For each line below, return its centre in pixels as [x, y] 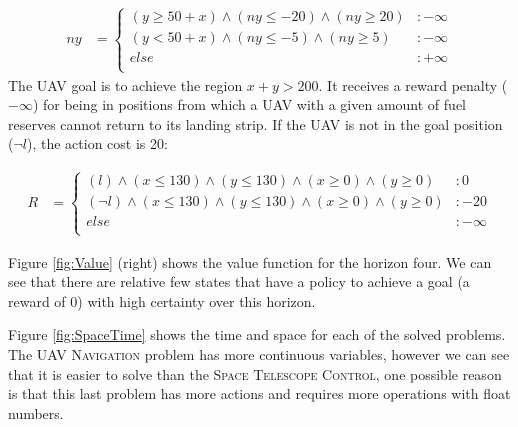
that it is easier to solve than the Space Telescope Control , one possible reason [255, 373]
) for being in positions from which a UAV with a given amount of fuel [249, 104]
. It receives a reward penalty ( [413, 84]
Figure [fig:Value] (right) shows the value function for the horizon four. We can [250, 261]
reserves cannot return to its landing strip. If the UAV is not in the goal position [255, 123]
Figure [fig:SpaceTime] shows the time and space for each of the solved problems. [257, 334]
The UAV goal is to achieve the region [125, 84]
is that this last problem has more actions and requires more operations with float [259, 393]
